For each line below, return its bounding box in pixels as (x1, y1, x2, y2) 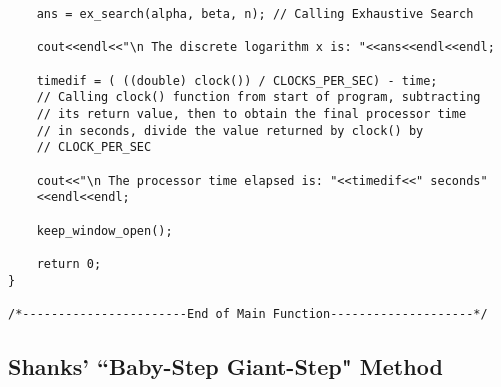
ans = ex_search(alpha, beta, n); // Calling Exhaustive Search (36, 7, 474, 21)
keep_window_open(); (36, 223, 173, 238)
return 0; (36, 256, 102, 271)
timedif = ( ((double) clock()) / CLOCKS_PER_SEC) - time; (36, 73, 438, 88)
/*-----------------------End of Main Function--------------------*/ (8, 306, 488, 321)
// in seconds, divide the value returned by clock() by (36, 123, 424, 138)
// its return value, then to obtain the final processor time (36, 106, 467, 121)
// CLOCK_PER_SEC (36, 140, 152, 155)
